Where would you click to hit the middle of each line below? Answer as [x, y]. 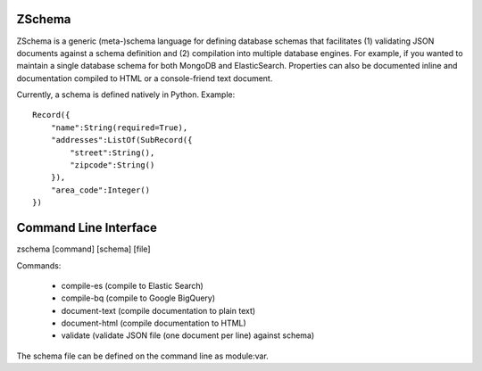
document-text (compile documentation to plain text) [158, 310]
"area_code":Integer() [100, 190]
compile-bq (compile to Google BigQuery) [138, 298]
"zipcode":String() [112, 165]
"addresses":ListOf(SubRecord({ [121, 140]
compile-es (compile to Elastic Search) [133, 285]
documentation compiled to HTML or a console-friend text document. [145, 78]
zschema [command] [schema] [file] [83, 249]
